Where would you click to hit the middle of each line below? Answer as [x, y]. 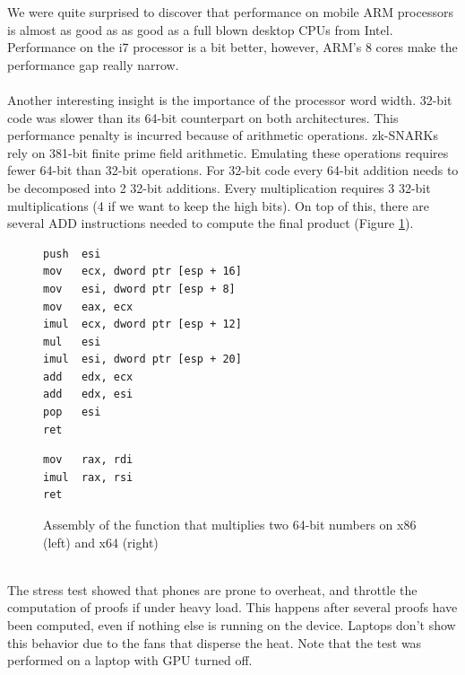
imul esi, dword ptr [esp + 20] [142, 359]
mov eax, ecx [88, 307]
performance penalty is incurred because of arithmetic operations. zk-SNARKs [223, 135]
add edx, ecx [88, 377]
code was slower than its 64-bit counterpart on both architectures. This [203, 117]
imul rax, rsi [88, 477]
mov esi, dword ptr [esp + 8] [139, 289]
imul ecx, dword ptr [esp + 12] [142, 324]
